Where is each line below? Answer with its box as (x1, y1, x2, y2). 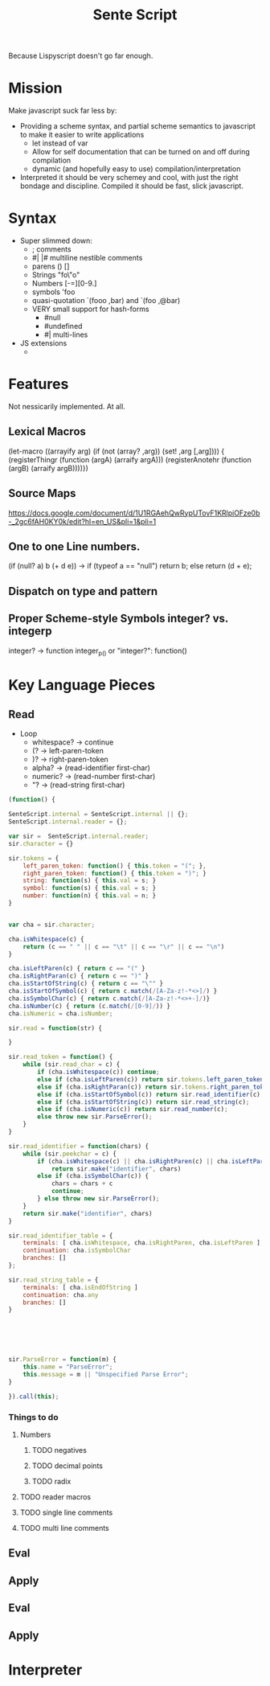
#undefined (43, 322, 83, 331)
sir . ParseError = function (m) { (8, 1356, 117, 1364)
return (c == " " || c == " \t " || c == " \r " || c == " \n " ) (22, 942, 225, 950)
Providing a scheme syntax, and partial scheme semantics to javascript (19, 121, 256, 131)
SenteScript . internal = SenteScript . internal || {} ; (8, 810, 189, 818)
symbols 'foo (31, 287, 76, 297)
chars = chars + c (51, 1179, 113, 1188)
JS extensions (19, 338, 67, 348)
